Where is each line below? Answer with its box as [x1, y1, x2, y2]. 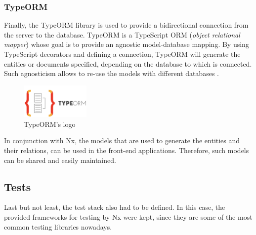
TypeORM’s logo [24, 118, 76, 129]
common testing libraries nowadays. [4, 221, 112, 232]
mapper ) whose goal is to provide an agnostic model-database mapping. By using [4, 39, 249, 49]
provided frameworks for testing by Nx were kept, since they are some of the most [4, 212, 253, 222]
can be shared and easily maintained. [4, 155, 116, 165]
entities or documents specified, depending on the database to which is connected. [4, 58, 252, 69]
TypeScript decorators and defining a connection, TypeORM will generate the [4, 49, 241, 59]
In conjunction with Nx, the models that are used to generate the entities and [4, 135, 240, 146]
